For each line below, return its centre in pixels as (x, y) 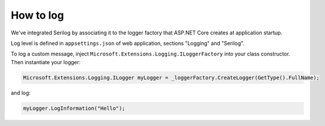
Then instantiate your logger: (46, 62)
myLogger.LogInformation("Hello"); (74, 108)
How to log (37, 15)
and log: (21, 93)
